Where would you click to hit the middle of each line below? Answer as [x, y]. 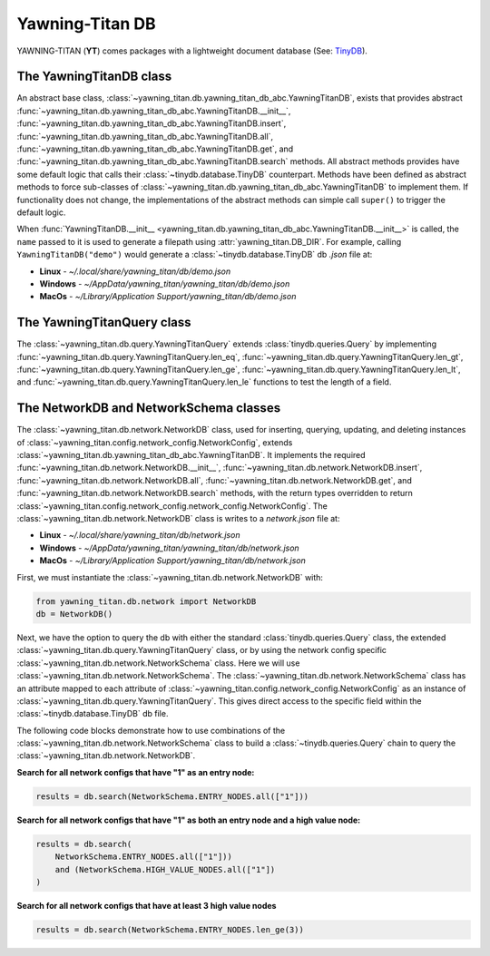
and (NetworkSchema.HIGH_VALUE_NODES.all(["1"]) [165, 869]
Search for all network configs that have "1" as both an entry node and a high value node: [189, 820]
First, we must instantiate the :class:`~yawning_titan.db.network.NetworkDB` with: [170, 577]
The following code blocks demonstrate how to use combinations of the [151, 730]
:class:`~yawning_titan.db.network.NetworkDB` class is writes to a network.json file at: [178, 519]
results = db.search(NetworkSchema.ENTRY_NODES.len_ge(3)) [170, 929]
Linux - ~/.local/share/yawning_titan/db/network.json [140, 535]
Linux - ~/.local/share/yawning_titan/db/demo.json [135, 271]
